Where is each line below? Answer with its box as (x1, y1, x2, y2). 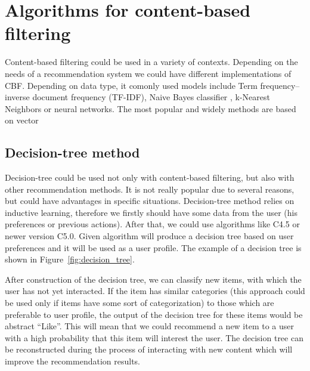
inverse (5, 91, 30, 103)
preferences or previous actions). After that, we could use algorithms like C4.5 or (5, 218, 300, 230)
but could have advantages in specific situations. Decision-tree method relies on (5, 194, 294, 207)
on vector (5, 114, 39, 126)
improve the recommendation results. (5, 354, 140, 367)
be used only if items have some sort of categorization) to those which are (5, 296, 274, 309)
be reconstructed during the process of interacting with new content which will (5, 343, 293, 355)
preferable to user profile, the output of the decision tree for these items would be (5, 308, 303, 320)
